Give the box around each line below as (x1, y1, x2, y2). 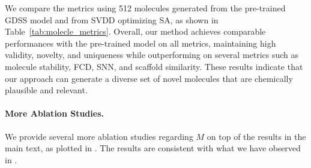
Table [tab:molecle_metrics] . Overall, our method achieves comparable (5, 25, 266, 38)
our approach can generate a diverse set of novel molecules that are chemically (5, 72, 293, 84)
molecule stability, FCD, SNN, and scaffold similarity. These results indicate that (5, 60, 303, 72)
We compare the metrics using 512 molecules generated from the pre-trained (5, 2, 286, 14)
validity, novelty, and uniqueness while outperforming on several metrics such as (5, 48, 299, 61)
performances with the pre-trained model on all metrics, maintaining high (5, 36, 276, 49)
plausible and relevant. (5, 84, 88, 96)
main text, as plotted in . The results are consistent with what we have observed (5, 142, 301, 154)
